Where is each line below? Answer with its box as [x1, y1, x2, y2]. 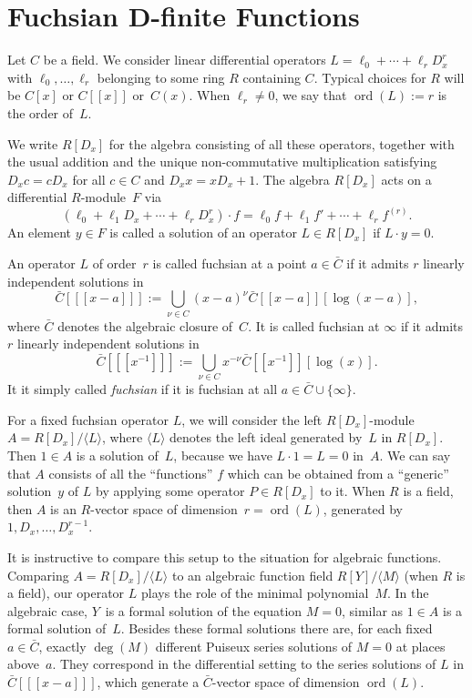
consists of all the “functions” [48, 463, 213, 482]
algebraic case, [7, 601, 87, 620]
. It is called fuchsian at [248, 316, 380, 335]
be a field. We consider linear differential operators [43, 50, 326, 69]
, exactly [38, 636, 87, 655]
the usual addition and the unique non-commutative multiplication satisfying [7, 152, 437, 171]
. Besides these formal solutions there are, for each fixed [120, 619, 433, 638]
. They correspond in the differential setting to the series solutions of [52, 654, 436, 673]
